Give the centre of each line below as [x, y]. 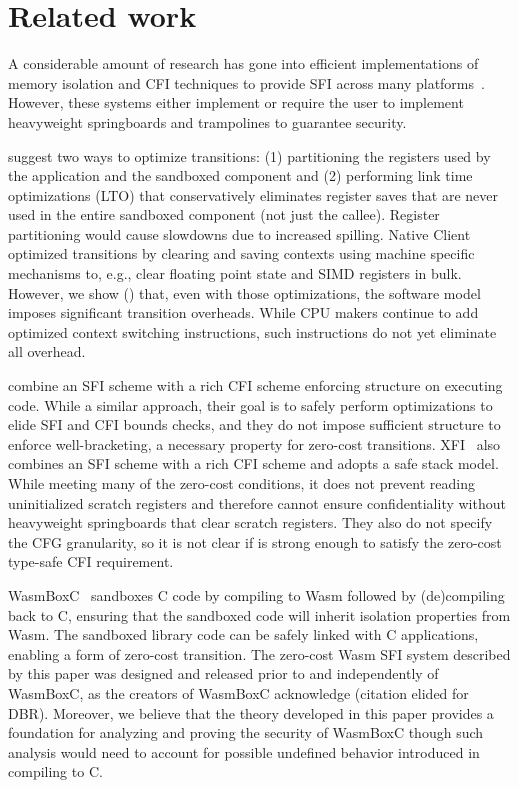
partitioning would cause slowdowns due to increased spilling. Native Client [239, 233]
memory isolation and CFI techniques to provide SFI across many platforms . [246, 82]
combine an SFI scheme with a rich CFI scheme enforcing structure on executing [255, 385]
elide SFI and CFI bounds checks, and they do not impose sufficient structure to [254, 424]
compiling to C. [55, 771]
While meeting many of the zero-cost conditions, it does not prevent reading [241, 483]
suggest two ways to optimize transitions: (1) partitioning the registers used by [249, 155]
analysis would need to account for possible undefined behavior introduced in [244, 751]
